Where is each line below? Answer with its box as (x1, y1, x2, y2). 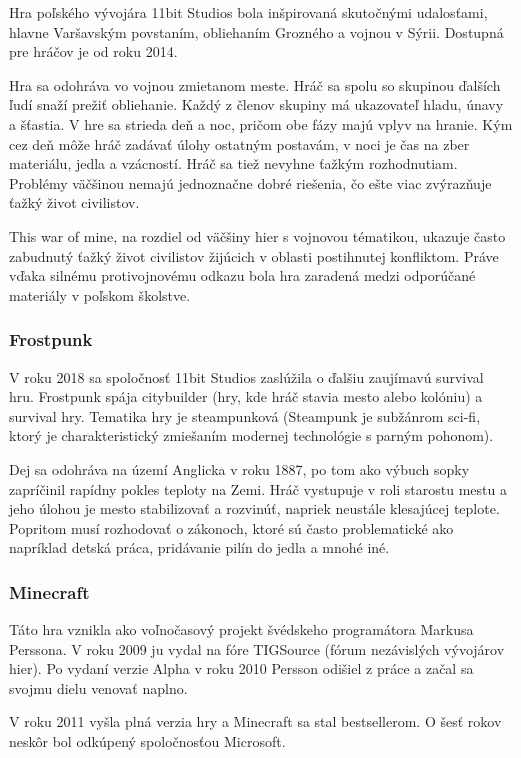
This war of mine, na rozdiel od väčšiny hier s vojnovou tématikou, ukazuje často (9, 225, 506, 246)
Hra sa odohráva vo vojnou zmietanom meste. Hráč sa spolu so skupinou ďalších (9, 74, 501, 95)
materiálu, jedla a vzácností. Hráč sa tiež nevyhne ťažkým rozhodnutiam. (9, 153, 458, 174)
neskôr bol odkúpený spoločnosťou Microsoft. (9, 731, 286, 752)
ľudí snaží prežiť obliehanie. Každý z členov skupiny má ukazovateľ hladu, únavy (9, 94, 504, 115)
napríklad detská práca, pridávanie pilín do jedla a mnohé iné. (9, 537, 390, 558)
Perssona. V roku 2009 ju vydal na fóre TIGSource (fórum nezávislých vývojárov (9, 638, 505, 659)
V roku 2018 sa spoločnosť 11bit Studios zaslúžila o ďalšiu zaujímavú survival (9, 366, 484, 387)
